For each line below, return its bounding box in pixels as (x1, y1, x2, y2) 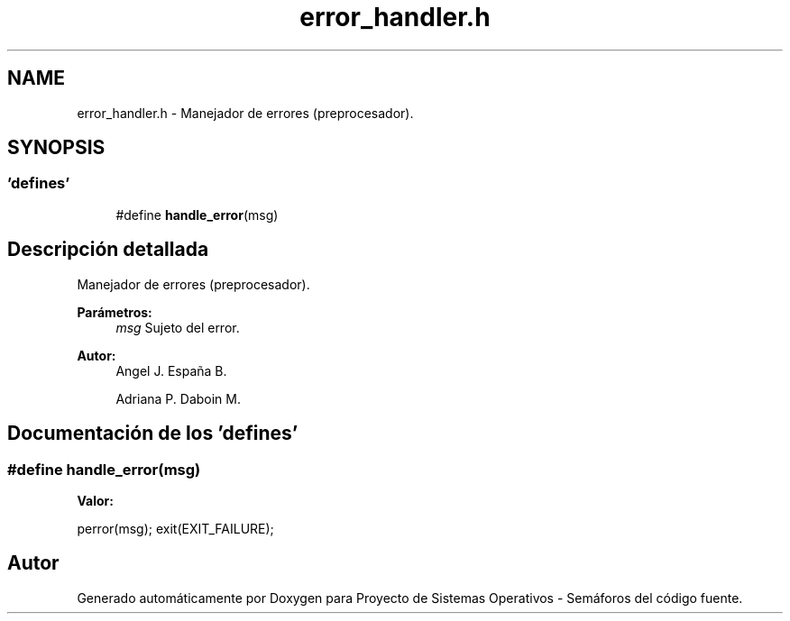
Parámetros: (77, 304, 152, 320)
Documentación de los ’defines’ (7, 422, 299, 445)
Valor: (77, 492, 114, 508)
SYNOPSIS (7, 136, 106, 160)
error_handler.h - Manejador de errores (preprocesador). (77, 105, 414, 121)
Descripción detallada (7, 238, 209, 261)
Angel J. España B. (115, 362, 227, 379)
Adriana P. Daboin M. (115, 390, 242, 406)
